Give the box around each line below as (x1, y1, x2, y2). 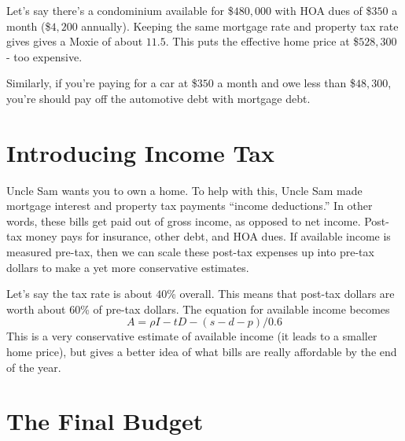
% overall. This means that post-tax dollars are (167, 285, 395, 302)
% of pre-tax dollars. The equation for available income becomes (80, 300, 390, 317)
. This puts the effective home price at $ (165, 33, 359, 50)
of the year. (6, 358, 61, 375)
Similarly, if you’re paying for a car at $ (6, 75, 197, 91)
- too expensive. (6, 48, 83, 64)
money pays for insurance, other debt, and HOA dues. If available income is (25, 228, 391, 244)
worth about (6, 300, 66, 317)
